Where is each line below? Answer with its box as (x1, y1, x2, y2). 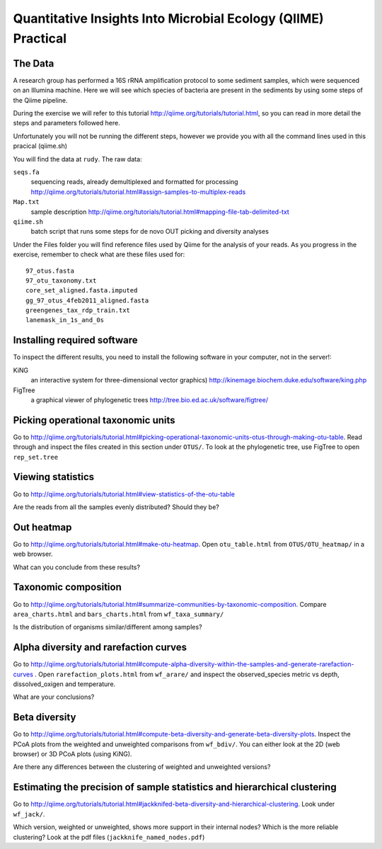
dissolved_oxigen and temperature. (13, 680, 116, 688)
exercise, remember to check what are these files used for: (13, 250, 185, 258)
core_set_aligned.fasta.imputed (25, 287, 138, 295)
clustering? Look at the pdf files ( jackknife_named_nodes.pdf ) (13, 833, 205, 841)
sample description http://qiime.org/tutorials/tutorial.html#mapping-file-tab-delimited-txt (30, 207, 289, 216)
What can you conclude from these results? (13, 563, 141, 571)
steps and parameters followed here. (13, 119, 120, 127)
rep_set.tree (13, 453, 59, 461)
